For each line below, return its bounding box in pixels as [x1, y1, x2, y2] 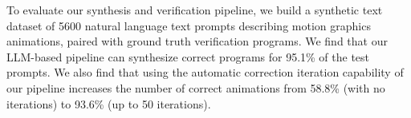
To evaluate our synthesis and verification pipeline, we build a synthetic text [6, 2, 383, 18]
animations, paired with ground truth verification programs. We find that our [6, 33, 388, 49]
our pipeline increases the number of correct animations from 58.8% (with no [6, 79, 385, 96]
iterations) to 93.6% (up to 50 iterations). [6, 95, 211, 112]
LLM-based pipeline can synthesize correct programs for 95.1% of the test [6, 48, 370, 65]
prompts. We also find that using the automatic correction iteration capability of [6, 64, 404, 81]
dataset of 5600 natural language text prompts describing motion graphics [6, 17, 371, 33]
